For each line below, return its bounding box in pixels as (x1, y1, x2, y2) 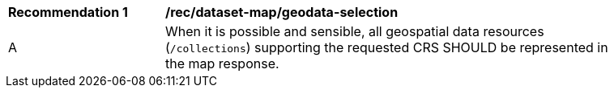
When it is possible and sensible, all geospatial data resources (165, 23, 544, 39)
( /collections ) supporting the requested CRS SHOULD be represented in (165, 39, 608, 55)
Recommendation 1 (8, 4, 128, 20)
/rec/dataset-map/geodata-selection (165, 4, 399, 20)
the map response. (165, 55, 279, 72)
